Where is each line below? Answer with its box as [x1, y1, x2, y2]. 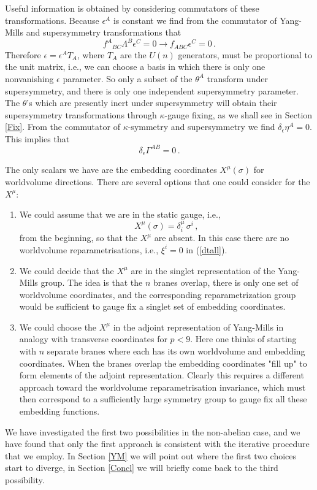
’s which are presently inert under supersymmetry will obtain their [26, 96, 277, 109]
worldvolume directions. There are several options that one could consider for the [5, 175, 310, 188]
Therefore [5, 48, 41, 61]
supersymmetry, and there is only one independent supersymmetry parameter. [5, 84, 299, 97]
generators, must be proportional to [178, 48, 313, 61]
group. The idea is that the [40, 276, 143, 289]
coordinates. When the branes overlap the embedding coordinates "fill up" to [19, 356, 307, 369]
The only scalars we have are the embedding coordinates [5, 163, 217, 176]
